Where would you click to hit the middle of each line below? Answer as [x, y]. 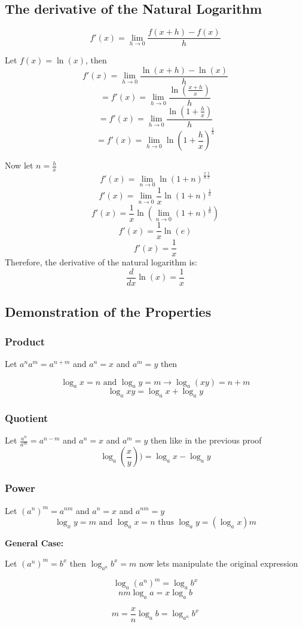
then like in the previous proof [206, 440]
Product [25, 341]
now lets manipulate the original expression [219, 563]
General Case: [34, 543]
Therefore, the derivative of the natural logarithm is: [101, 262]
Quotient [27, 418]
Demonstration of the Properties [108, 312]
